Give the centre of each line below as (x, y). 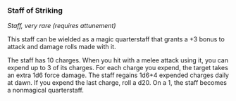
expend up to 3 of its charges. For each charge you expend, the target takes (118, 68)
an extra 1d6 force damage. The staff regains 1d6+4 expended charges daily (118, 75)
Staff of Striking (35, 11)
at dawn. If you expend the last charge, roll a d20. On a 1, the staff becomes (117, 83)
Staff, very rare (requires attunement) (62, 26)
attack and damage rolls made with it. (62, 47)
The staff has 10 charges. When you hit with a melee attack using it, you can (118, 60)
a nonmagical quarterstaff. (46, 90)
